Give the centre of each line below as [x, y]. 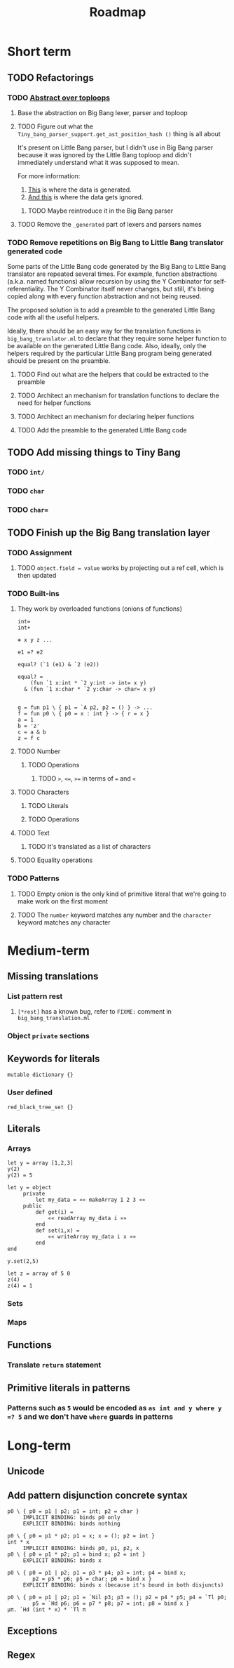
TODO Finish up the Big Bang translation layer [109, 532]
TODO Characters [43, 792]
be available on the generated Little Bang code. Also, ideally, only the [107, 346]
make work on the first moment [63, 901]
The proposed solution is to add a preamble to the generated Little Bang [111, 310]
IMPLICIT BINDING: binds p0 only [71, 1518]
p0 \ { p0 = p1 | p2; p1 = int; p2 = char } [73, 1511]
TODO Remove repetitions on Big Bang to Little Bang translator [116, 242]
